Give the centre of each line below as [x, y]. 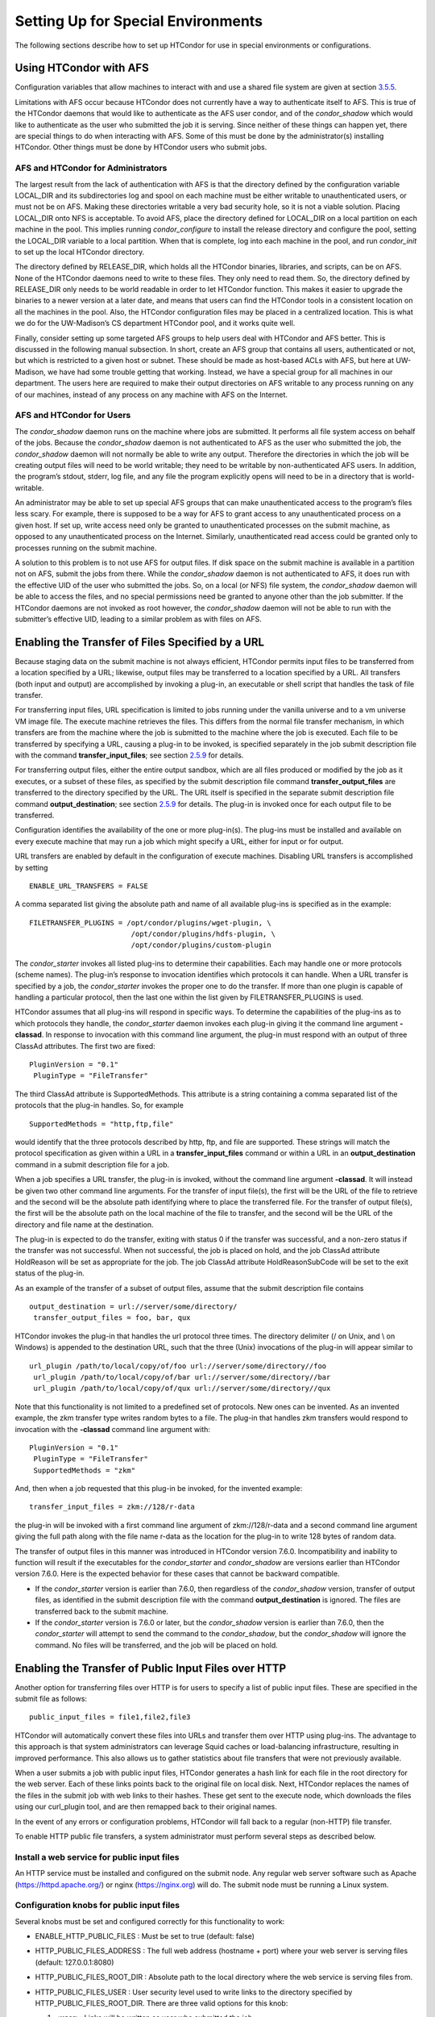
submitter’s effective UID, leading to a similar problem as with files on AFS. [138, 619]
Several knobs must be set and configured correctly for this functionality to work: [150, 1921]
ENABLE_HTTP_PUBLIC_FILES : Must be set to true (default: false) [145, 1936]
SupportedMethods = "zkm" [85, 1470]
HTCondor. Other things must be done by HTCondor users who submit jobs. [141, 147]
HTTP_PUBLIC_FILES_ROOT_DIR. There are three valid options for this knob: [162, 2003]
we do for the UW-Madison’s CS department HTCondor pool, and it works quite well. [155, 324]
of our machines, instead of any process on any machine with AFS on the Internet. [151, 395]
